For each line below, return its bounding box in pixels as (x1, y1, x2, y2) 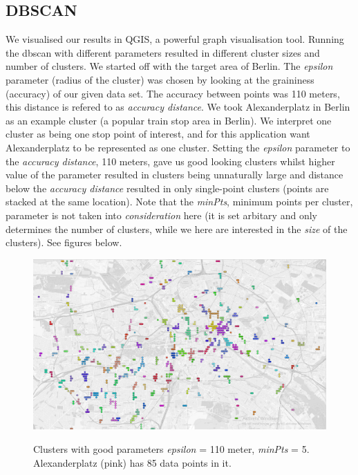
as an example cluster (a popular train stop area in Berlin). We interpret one (6, 113, 332, 127)
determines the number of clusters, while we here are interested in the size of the (6, 221, 348, 236)
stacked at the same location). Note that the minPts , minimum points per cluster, (6, 194, 353, 209)
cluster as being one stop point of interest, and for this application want (6, 127, 310, 141)
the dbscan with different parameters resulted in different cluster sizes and (6, 45, 320, 59)
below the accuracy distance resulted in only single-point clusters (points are (6, 180, 329, 195)
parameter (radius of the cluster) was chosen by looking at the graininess (6, 72, 314, 86)
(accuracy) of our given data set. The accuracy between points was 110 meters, (6, 86, 340, 100)
